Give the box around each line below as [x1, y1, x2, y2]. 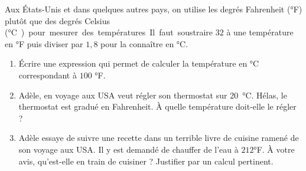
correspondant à [18, 68, 77, 81]
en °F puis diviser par [5, 37, 83, 50]
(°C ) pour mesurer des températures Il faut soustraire [5, 26, 213, 38]
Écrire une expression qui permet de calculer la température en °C [18, 57, 259, 70]
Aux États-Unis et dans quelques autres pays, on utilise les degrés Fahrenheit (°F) [5, 3, 302, 15]
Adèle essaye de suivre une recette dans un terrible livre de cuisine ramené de [18, 131, 299, 144]
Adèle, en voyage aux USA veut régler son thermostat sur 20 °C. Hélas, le [18, 88, 287, 101]
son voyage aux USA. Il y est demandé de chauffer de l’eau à [18, 143, 239, 155]
